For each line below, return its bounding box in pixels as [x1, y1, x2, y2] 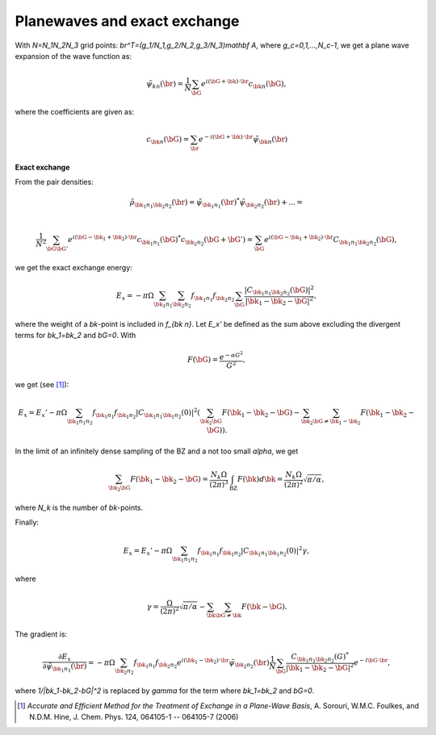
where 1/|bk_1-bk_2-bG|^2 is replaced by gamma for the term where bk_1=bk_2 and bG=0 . [15, 686, 315, 695]
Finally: [15, 517, 40, 528]
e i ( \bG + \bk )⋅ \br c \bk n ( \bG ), [200, 77, 287, 90]
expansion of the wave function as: [15, 51, 132, 61]
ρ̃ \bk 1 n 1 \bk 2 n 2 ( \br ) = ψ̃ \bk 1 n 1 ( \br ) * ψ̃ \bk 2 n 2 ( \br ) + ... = [129, 196, 303, 210]
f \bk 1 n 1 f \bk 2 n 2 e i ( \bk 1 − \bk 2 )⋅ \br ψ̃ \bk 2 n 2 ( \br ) [133, 656, 270, 670]
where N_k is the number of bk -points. [15, 503, 144, 512]
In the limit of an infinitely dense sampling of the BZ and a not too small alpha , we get [15, 446, 299, 456]
